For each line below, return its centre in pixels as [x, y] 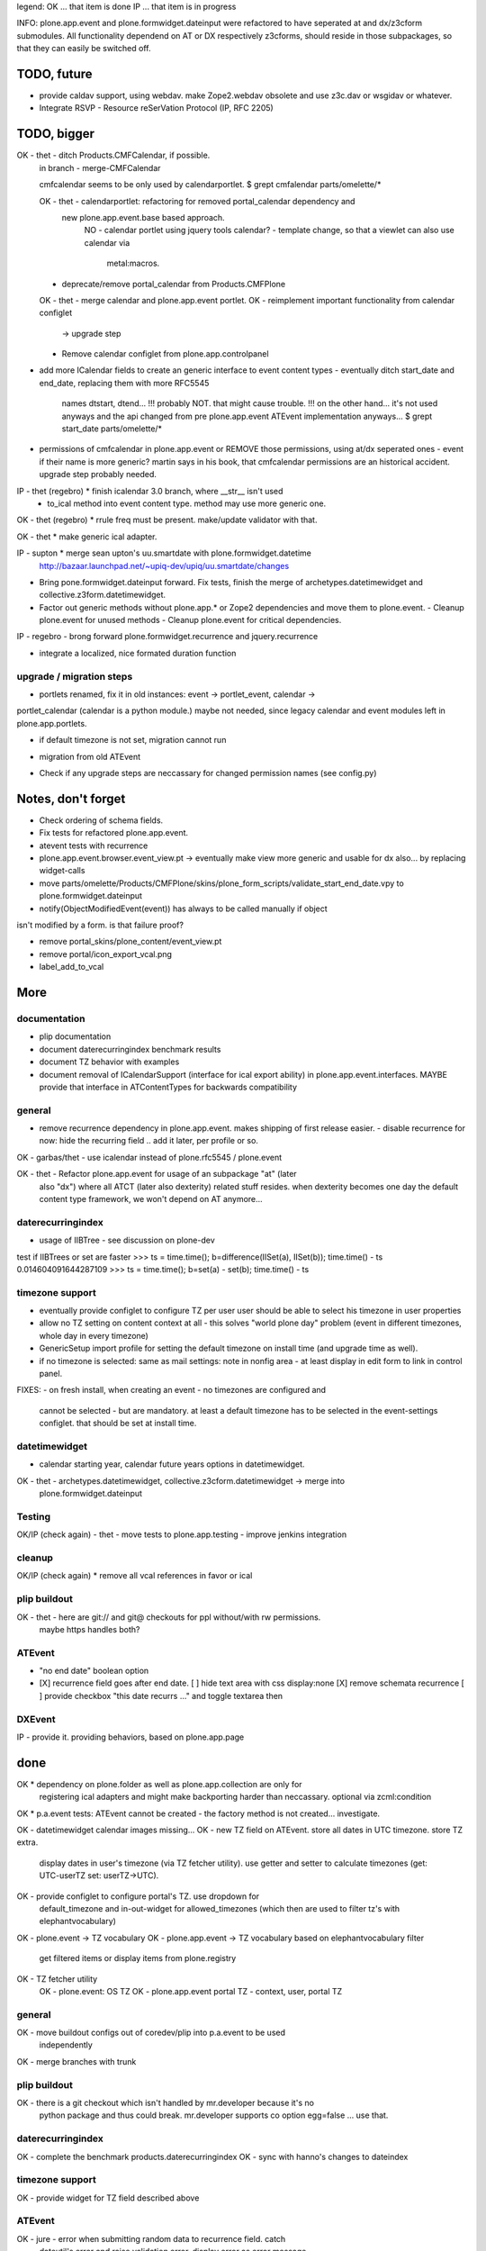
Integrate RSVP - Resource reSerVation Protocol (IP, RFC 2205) [156, 108]
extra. [27, 1842]
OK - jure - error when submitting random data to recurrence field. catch [151, 2238]
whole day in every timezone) [94, 1335]
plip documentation [75, 1036]
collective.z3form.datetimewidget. [103, 595]
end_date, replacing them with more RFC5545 [124, 383]
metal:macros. [133, 263]
